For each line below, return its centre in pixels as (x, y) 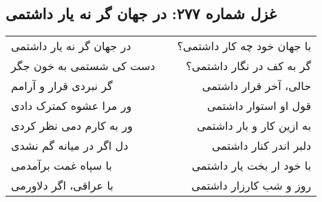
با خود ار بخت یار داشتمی (251, 166)
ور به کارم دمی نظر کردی (72, 126)
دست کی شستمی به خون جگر (83, 66)
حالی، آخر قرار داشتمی (257, 86)
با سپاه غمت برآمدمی (62, 166)
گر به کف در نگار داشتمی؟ (249, 66)
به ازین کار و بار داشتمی (254, 126)
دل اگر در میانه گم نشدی (70, 146)
